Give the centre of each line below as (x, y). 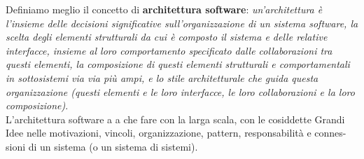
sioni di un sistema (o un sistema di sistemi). (102, 146)
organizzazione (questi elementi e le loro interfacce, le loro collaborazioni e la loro (180, 91)
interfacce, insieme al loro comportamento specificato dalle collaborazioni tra (169, 50)
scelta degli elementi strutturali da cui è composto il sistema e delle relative (167, 37)
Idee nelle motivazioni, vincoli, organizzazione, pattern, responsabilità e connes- (176, 133)
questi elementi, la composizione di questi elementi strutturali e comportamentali (178, 64)
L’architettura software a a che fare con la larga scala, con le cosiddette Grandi (175, 119)
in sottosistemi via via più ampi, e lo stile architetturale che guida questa (162, 77)
